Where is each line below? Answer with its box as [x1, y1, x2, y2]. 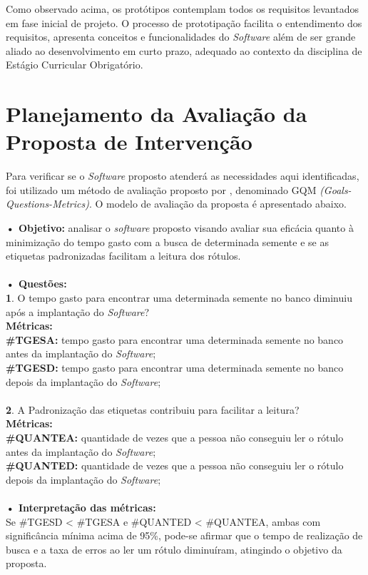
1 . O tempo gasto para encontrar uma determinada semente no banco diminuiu [6, 290, 352, 305]
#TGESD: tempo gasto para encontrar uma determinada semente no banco [6, 360, 344, 375]
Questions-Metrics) [6, 196, 89, 211]
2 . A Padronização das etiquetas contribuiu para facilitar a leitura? [6, 402, 300, 417]
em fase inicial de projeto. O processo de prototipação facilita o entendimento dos [6, 15, 362, 30]
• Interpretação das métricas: [6, 499, 156, 514]
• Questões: [6, 276, 67, 291]
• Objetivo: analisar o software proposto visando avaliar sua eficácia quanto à [6, 220, 354, 235]
